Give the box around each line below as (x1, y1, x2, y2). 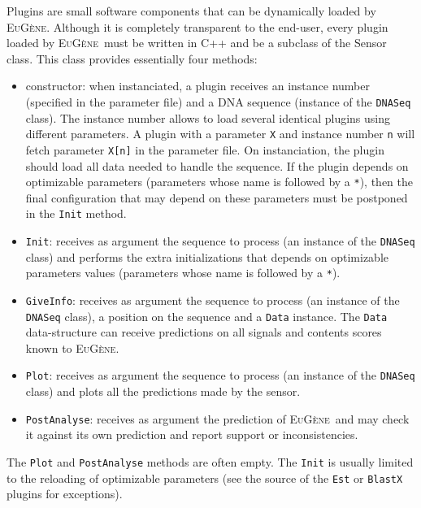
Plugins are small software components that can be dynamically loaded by (7, 2, 376, 19)
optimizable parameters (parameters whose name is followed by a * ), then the (25, 173, 414, 190)
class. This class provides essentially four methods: (7, 50, 258, 67)
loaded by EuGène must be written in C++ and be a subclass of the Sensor (7, 34, 387, 51)
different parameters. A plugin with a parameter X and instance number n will (25, 125, 415, 142)
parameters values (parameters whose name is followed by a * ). (25, 264, 341, 281)
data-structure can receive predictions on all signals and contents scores (25, 323, 382, 341)
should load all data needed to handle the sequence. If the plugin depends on (25, 157, 409, 174)
